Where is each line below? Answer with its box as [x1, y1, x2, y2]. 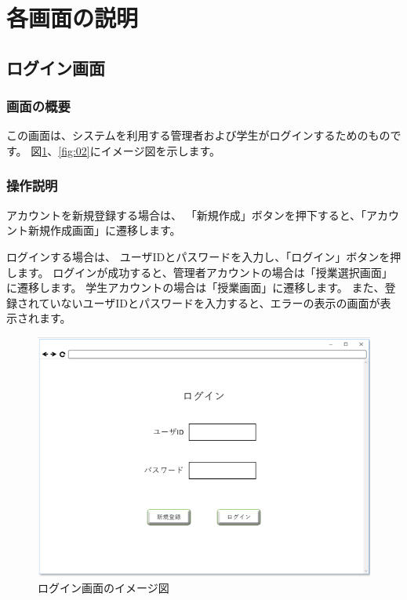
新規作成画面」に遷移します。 [27, 222, 181, 238]
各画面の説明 [6, 2, 139, 34]
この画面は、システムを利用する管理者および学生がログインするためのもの [6, 127, 391, 144]
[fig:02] [58, 142, 90, 158]
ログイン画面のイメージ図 [38, 579, 169, 595]
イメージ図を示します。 [100, 142, 221, 158]
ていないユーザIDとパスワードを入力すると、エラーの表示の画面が [38, 294, 380, 311]
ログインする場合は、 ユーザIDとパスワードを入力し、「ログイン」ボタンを [6, 248, 391, 264]
